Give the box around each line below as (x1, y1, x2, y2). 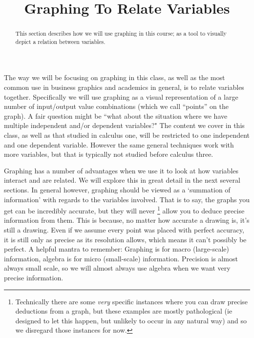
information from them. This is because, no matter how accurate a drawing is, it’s (4, 215, 250, 225)
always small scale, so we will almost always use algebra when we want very (4, 263, 231, 273)
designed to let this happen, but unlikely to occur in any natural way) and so (15, 315, 247, 325)
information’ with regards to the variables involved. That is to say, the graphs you (4, 194, 250, 204)
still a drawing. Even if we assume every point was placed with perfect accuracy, (4, 225, 244, 235)
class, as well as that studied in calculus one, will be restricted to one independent (4, 130, 250, 140)
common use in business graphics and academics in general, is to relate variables (4, 82, 244, 92)
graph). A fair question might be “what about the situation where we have (4, 110, 228, 121)
